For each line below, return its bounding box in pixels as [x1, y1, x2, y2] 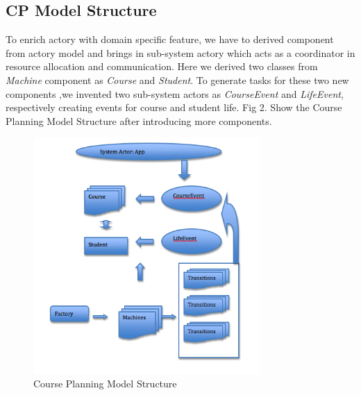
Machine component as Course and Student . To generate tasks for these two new [6, 72, 349, 87]
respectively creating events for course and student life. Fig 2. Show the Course [6, 100, 342, 115]
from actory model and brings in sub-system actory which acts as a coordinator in [6, 45, 355, 60]
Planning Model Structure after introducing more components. [6, 113, 272, 128]
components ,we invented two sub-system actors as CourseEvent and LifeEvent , [6, 86, 344, 101]
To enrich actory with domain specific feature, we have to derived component [6, 32, 334, 47]
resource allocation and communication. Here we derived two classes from [6, 59, 318, 74]
